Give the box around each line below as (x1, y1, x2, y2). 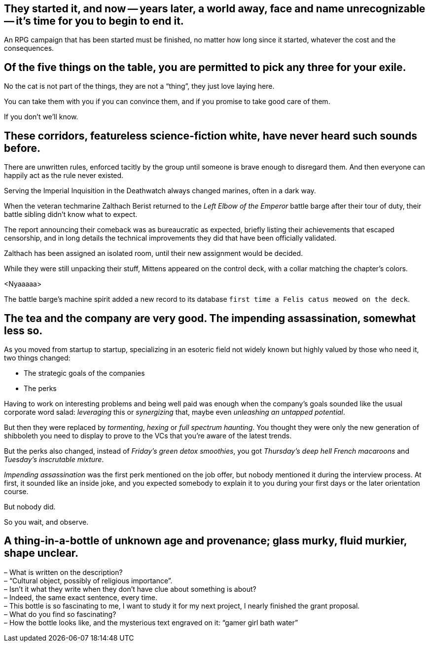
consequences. (4, 44, 54, 53)
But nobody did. (4, 502, 56, 511)
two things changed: (4, 353, 71, 362)
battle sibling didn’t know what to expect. (4, 210, 138, 219)
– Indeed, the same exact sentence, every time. (4, 593, 158, 602)
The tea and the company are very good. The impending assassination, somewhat (4, 312, 416, 324)
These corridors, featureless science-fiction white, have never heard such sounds (4, 129, 417, 142)
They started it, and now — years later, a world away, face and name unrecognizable (4, 2, 426, 15)
